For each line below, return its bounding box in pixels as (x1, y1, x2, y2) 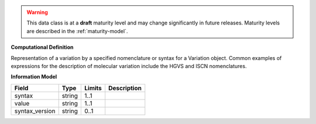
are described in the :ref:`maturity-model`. (26, 27, 128, 34)
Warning (26, 9, 48, 16)
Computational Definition (11, 44, 74, 51)
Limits (84, 84, 102, 92)
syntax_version (14, 107, 56, 115)
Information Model (11, 73, 57, 80)
